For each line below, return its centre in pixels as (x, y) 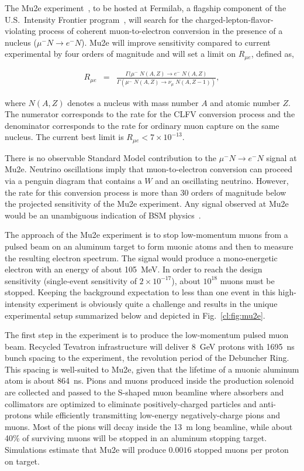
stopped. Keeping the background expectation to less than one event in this (140, 292)
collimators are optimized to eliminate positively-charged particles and (131, 403)
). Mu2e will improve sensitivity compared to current (176, 42)
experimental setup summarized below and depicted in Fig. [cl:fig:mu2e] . (135, 315)
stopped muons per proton (241, 450)
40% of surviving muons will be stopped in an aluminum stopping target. (136, 438)
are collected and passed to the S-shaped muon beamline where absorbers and (144, 392)
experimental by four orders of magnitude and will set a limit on (120, 54)
